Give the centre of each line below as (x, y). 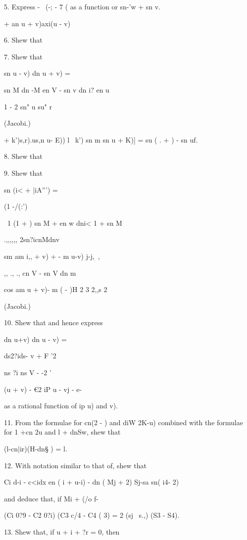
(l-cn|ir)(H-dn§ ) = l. (36, 449)
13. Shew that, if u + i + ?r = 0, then (62, 532)
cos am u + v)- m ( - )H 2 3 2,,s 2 (56, 289)
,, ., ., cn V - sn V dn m (40, 272)
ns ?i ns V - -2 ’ (28, 372)
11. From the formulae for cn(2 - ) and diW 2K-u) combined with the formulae (123, 422)
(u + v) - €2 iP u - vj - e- (43, 389)
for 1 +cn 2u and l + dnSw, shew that (62, 432)
